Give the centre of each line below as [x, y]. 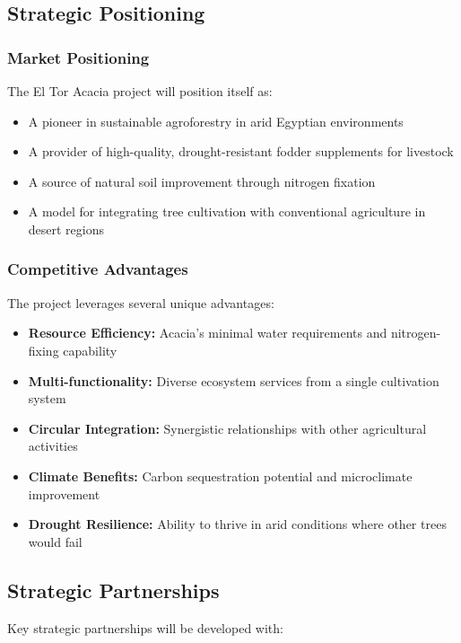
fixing [43, 350]
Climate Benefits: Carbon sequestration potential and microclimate [220, 476]
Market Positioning [78, 57]
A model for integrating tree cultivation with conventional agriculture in [227, 211]
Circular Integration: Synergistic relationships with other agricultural [227, 428]
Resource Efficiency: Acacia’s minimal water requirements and [208, 333]
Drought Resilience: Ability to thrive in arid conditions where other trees [237, 524]
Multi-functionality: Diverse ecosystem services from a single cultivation [234, 380]
